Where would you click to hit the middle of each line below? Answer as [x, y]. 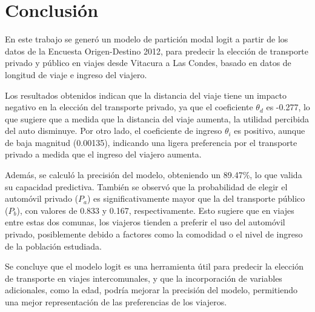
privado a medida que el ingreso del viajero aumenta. [103, 154]
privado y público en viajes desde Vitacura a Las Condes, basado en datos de [148, 63]
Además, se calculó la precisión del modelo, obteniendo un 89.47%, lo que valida [154, 175]
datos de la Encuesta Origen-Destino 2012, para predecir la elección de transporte [157, 51]
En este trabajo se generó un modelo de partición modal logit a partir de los [147, 39]
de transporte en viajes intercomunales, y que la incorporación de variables [144, 278]
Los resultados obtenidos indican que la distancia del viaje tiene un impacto [146, 95]
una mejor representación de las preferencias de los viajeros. [116, 302]
